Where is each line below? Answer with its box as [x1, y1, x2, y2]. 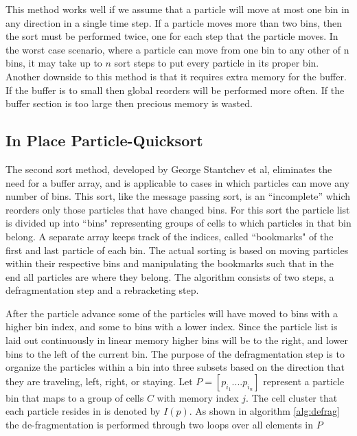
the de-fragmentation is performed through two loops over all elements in [5, 417, 314, 432]
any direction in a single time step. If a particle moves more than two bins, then [5, 15, 342, 30]
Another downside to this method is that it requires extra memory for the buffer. [5, 69, 347, 83]
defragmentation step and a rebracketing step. [5, 283, 199, 297]
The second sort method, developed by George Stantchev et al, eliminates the [5, 161, 332, 176]
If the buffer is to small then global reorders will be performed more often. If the [5, 82, 345, 97]
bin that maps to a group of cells [5, 390, 144, 404]
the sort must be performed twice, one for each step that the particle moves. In [5, 29, 338, 43]
